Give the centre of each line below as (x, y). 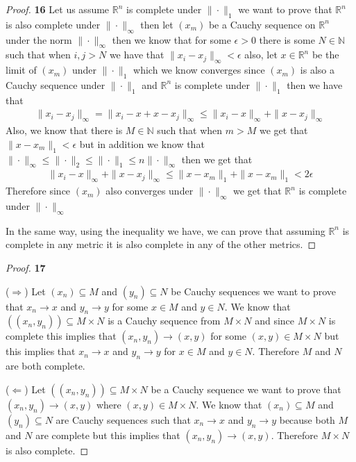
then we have (315, 84)
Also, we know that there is (64, 130)
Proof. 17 (26, 267)
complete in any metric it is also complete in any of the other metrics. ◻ (161, 244)
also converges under (150, 191)
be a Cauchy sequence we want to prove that (246, 389)
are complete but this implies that (108, 435)
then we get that (217, 159)
